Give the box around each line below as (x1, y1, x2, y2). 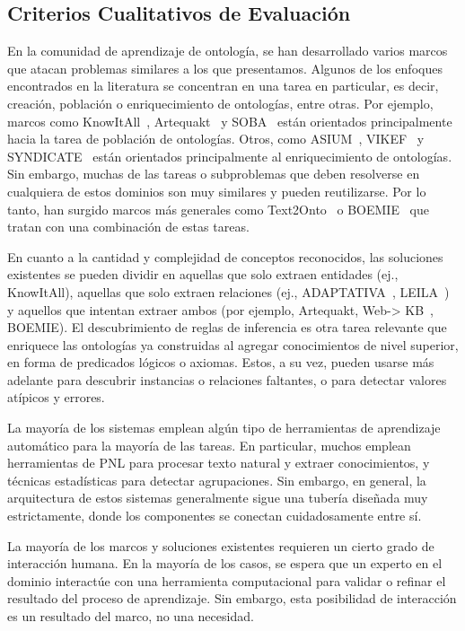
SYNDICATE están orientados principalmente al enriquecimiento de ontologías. (7, 146, 452, 165)
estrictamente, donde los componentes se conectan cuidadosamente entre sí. (7, 506, 422, 525)
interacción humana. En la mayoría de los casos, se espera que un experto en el (7, 554, 443, 573)
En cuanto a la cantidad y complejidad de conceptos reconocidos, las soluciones (7, 247, 443, 266)
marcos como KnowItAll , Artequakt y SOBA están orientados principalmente (7, 111, 452, 130)
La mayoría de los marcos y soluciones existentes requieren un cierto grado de (7, 536, 434, 555)
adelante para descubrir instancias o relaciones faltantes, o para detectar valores (7, 370, 447, 389)
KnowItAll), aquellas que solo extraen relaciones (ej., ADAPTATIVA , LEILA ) (7, 282, 450, 301)
